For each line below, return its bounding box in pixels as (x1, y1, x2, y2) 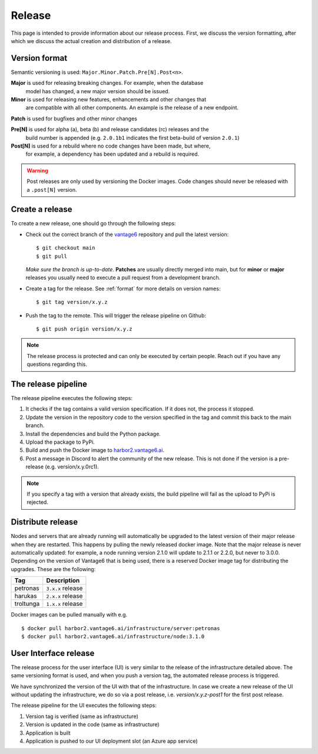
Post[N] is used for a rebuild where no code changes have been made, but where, (11, 142, 211, 149)
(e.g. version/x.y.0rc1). (45, 463, 100, 470)
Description (46, 576, 80, 585)
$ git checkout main (36, 245, 95, 251)
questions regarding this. (26, 360, 88, 368)
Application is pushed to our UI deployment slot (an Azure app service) (25, 737, 198, 745)
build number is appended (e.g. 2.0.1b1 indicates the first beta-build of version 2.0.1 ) (25, 134, 240, 141)
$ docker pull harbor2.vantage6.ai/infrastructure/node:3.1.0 (21, 633, 205, 640)
